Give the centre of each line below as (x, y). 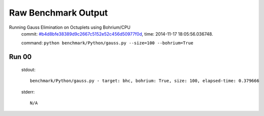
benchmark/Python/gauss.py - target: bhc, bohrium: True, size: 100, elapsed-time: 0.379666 (145, 81)
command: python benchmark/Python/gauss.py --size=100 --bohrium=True (107, 43)
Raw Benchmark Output (58, 13)
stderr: (28, 92)
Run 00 (20, 57)
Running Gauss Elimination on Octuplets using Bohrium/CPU (70, 27)
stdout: (28, 69)
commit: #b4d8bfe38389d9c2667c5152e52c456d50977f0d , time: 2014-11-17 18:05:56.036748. (117, 34)
